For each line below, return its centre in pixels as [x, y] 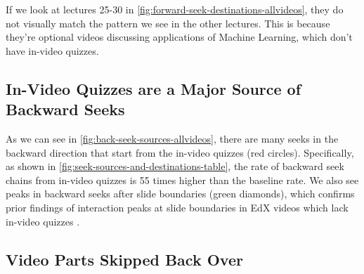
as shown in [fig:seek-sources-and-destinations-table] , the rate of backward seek [175, 166]
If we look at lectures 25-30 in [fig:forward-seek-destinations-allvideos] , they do [175, 9]
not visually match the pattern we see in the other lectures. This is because [168, 23]
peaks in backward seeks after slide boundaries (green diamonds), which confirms [180, 194]
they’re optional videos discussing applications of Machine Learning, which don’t [179, 37]
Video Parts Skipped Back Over [124, 259]
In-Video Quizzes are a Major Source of [154, 88]
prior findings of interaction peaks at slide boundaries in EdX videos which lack [177, 207]
